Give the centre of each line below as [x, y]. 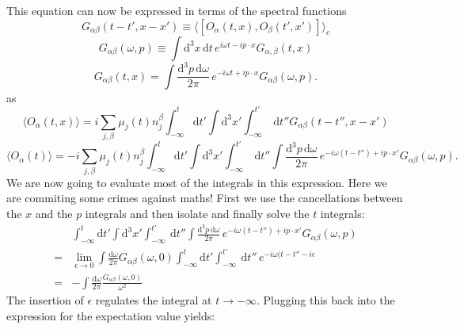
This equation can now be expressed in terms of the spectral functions [177, 10]
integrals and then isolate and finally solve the [197, 213]
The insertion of [45, 300]
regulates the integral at [154, 300]
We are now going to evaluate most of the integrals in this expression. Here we [197, 182]
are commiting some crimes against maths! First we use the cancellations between [205, 198]
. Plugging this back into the [325, 300]
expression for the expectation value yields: [111, 316]
